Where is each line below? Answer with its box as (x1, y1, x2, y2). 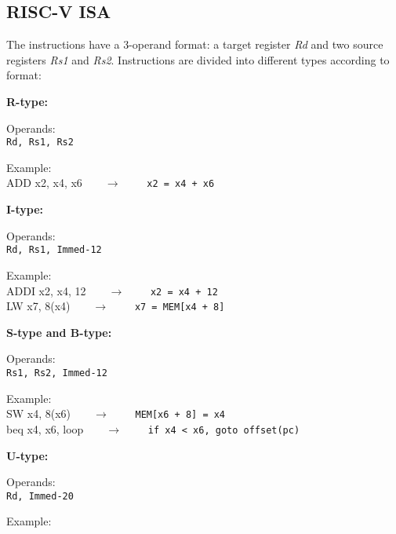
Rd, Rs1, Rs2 (6, 137, 74, 148)
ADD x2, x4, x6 (6, 174, 82, 191)
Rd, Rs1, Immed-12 (6, 244, 102, 256)
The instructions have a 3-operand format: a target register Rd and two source (6, 36, 383, 53)
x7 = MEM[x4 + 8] (134, 302, 225, 313)
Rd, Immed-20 (6, 490, 74, 502)
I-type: (6, 201, 44, 218)
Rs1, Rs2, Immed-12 (6, 368, 107, 379)
